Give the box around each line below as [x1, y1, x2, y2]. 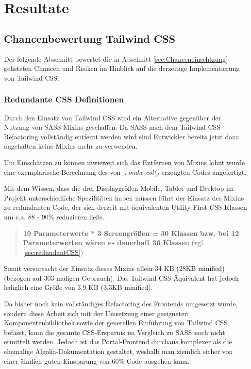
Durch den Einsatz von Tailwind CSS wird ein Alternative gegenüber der [4, 112, 221, 122]
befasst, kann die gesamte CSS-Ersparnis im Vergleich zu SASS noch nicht [4, 327, 225, 337]
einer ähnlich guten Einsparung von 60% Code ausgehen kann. [4, 355, 190, 366]
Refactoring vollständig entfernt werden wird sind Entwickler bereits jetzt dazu [4, 131, 239, 141]
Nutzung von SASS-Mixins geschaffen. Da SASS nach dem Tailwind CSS [4, 122, 221, 132]
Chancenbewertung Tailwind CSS [4, 31, 176, 46]
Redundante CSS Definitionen [4, 93, 124, 105]
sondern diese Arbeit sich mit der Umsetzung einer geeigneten [4, 308, 188, 318]
